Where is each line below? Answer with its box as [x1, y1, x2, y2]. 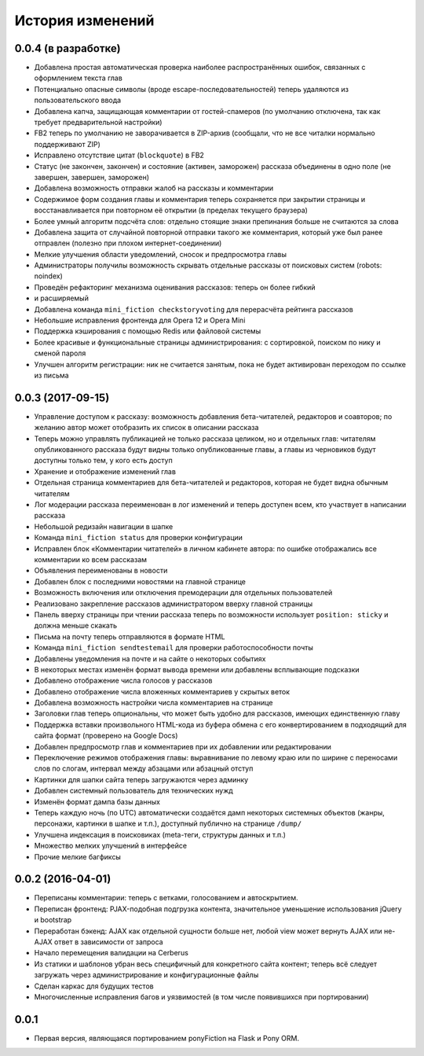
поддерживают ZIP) [34, 139, 101, 149]
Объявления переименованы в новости [34, 566, 168, 576]
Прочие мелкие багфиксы [34, 852, 122, 861]
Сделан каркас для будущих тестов [34, 981, 154, 991]
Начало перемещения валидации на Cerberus [34, 948, 188, 958]
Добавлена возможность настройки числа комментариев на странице [34, 698, 273, 708]
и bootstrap [34, 915, 72, 925]
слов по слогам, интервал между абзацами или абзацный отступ [34, 763, 254, 774]
